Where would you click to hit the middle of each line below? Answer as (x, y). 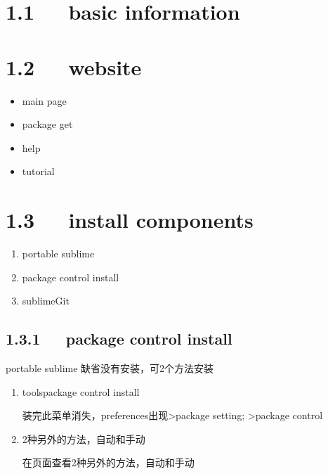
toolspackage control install (81, 391)
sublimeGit (46, 301)
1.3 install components (130, 220)
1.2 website (74, 66)
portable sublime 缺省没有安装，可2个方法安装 (110, 367)
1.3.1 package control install (119, 339)
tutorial (38, 171)
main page (44, 100)
